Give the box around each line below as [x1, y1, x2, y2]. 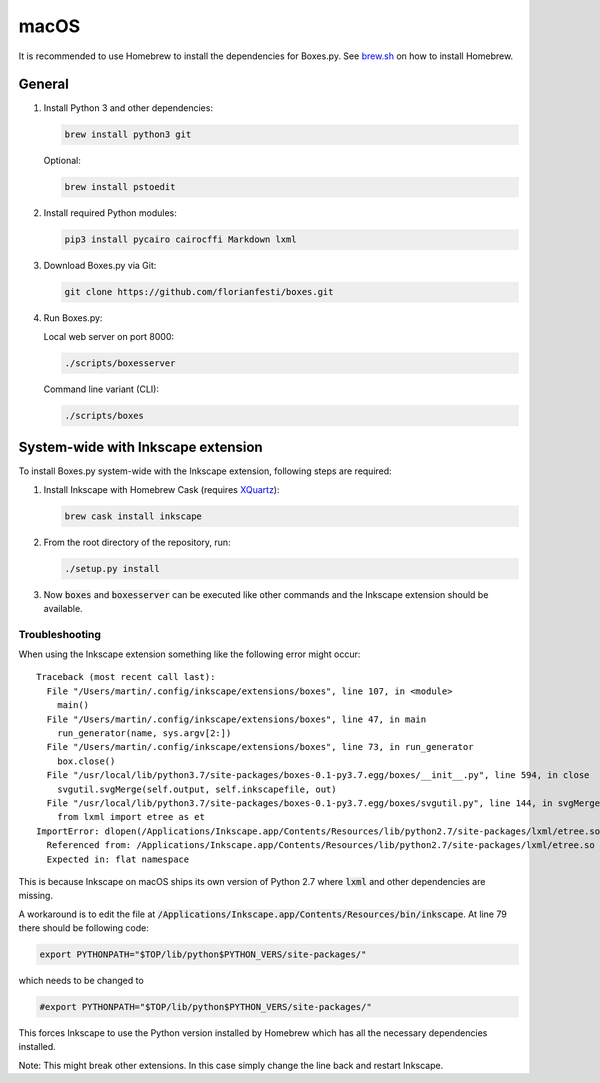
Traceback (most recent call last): [36, 671, 216, 683]
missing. [18, 890, 54, 902]
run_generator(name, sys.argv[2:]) [56, 727, 232, 739]
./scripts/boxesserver [64, 357, 176, 369]
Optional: [43, 155, 82, 167]
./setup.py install [64, 563, 160, 574]
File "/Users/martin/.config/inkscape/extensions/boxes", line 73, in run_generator [46, 741, 474, 753]
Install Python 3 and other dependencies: [43, 102, 214, 114]
